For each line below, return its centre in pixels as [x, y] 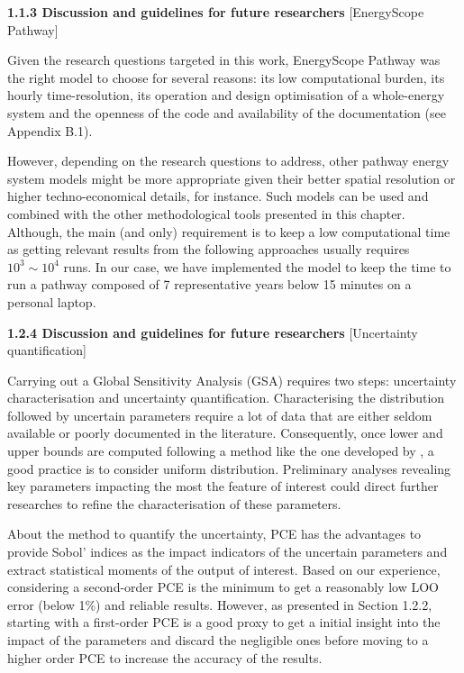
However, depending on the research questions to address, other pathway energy [228, 161]
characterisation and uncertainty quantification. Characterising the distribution [226, 398]
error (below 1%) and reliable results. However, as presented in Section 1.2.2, [220, 604]
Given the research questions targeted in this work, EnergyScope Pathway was [224, 60]
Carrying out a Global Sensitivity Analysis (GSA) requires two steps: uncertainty [232, 380]
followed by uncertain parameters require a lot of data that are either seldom [220, 415]
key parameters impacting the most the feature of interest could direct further [223, 486]
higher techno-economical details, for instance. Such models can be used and [218, 196]
